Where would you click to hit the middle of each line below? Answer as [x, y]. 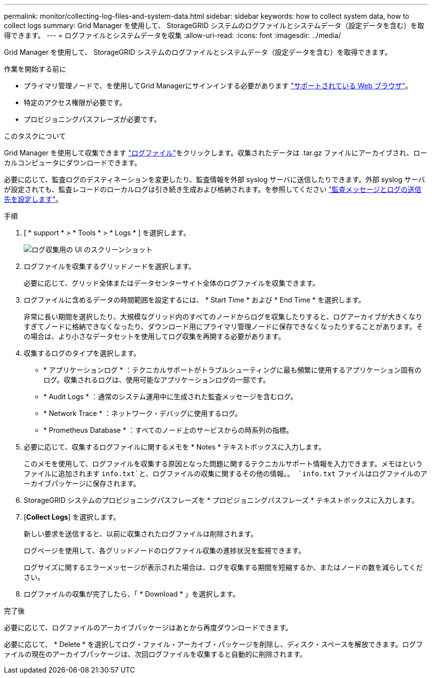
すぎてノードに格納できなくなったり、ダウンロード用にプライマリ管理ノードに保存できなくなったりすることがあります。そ [224, 326]
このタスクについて [35, 136]
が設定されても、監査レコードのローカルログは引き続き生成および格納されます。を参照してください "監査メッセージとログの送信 [213, 189]
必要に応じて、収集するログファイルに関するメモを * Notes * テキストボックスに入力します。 [175, 447]
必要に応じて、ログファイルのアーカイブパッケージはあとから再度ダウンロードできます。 [148, 627]
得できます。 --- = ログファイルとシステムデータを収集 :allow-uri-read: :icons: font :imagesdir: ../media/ [173, 35]
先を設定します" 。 [33, 199]
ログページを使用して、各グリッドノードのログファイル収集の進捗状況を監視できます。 [164, 550]
